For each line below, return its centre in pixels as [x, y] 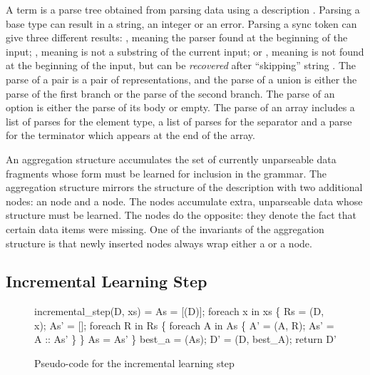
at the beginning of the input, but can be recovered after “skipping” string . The [181, 65]
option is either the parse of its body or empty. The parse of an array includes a [180, 107]
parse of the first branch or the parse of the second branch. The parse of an [170, 93]
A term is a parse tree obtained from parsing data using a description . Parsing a [183, 9]
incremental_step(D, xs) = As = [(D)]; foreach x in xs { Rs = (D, [179, 311]
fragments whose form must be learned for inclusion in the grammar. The [166, 173]
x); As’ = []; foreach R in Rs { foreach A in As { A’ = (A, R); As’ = [184, 325]
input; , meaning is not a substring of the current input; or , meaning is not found [185, 51]
